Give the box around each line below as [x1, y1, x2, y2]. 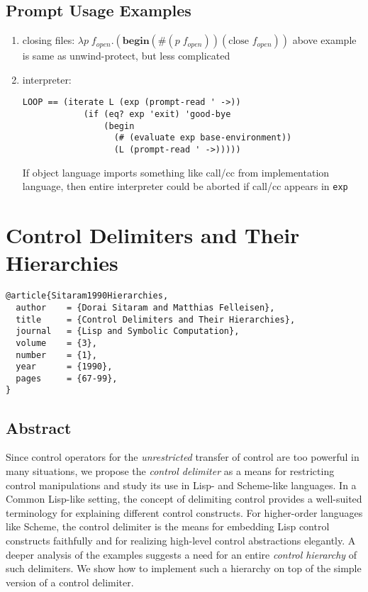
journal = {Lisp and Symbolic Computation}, [16, 326, 240, 337]
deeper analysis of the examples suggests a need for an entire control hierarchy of [6, 547, 357, 562]
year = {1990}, [16, 362, 113, 372]
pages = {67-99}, [16, 373, 118, 384]
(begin [104, 121, 135, 131]
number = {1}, [16, 350, 97, 360]
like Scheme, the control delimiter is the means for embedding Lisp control [6, 519, 330, 534]
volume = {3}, [16, 337, 97, 348]
